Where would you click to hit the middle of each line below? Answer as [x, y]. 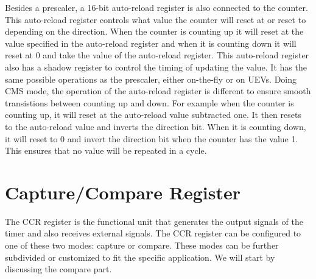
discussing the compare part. [58, 269]
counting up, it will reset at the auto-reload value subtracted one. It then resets [153, 115]
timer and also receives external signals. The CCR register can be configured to [153, 233]
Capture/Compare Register [123, 192]
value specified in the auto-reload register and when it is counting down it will [151, 43]
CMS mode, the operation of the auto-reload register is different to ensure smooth [158, 91]
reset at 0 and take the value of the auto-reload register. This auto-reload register [157, 55]
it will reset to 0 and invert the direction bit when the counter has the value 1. [152, 138]
